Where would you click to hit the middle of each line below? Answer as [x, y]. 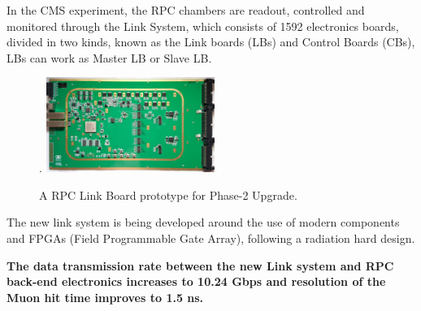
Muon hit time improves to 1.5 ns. [105, 297]
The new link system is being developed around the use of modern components [203, 222]
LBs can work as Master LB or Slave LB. [109, 57]
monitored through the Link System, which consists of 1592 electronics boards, [203, 26]
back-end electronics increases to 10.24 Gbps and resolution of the [196, 281]
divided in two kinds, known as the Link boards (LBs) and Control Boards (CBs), [211, 42]
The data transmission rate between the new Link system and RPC [200, 265]
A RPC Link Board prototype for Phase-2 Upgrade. [168, 194]
